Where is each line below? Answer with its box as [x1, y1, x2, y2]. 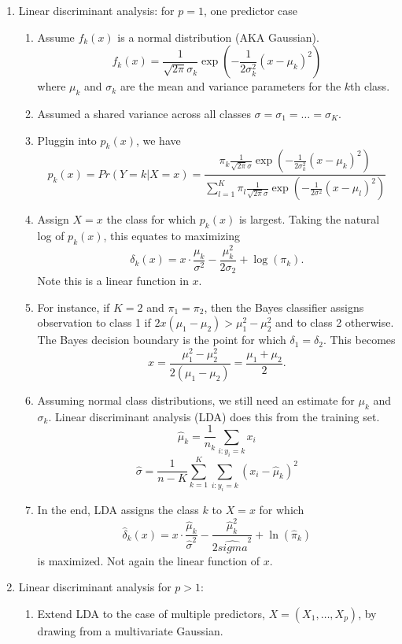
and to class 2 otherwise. [275, 314, 394, 331]
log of [37, 228, 65, 244]
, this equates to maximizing [103, 228, 241, 244]
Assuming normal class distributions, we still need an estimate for [37, 391, 355, 408]
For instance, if [37, 298, 110, 315]
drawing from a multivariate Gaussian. [37, 622, 223, 638]
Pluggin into [37, 131, 97, 148]
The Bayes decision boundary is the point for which [37, 331, 286, 348]
